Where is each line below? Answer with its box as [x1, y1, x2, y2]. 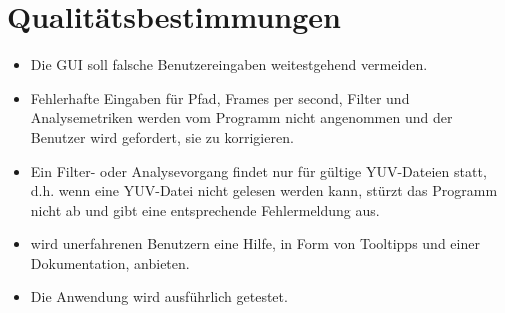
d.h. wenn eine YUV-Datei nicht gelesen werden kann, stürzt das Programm [30, 180, 498, 201]
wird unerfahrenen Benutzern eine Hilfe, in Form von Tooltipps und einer [30, 233, 480, 254]
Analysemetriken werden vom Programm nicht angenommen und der [30, 107, 453, 128]
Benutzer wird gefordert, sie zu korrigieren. [30, 126, 294, 147]
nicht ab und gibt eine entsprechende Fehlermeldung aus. [30, 199, 380, 220]
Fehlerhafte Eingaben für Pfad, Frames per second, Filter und [30, 87, 410, 108]
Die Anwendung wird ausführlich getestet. [30, 286, 288, 307]
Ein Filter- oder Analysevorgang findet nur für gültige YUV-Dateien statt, [30, 160, 487, 181]
